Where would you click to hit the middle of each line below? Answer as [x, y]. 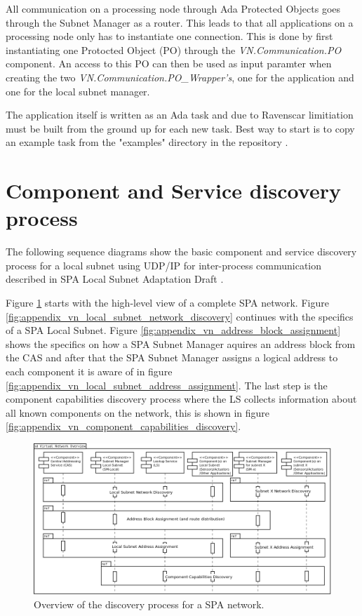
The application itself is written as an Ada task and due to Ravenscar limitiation [180, 115]
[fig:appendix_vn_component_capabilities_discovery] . [123, 426]
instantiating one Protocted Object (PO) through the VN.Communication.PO [174, 49]
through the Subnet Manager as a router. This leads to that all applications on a [180, 22]
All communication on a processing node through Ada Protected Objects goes [173, 8]
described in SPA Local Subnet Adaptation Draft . [115, 279]
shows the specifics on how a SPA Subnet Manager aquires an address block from [181, 343]
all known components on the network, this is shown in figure [138, 412]
